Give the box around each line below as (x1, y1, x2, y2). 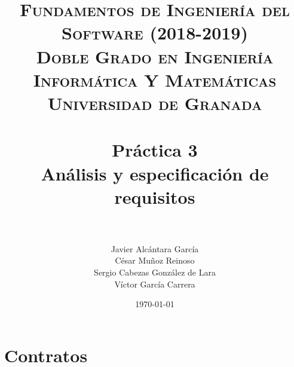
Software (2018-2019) (62, 20, 248, 45)
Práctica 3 (112, 137, 198, 162)
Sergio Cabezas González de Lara (94, 266, 216, 278)
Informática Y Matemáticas (33, 67, 277, 91)
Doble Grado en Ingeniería (36, 44, 274, 68)
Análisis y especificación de (41, 161, 269, 185)
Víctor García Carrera (114, 277, 195, 290)
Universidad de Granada (47, 90, 262, 115)
